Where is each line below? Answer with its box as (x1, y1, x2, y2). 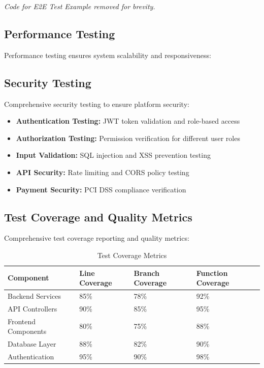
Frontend (8, 316, 36, 326)
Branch (134, 267, 159, 278)
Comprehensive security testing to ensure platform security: (4, 98, 189, 109)
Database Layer (8, 338, 56, 349)
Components (8, 326, 47, 336)
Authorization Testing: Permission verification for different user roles (16, 132, 240, 143)
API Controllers (8, 303, 57, 314)
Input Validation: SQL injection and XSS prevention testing (16, 150, 211, 160)
